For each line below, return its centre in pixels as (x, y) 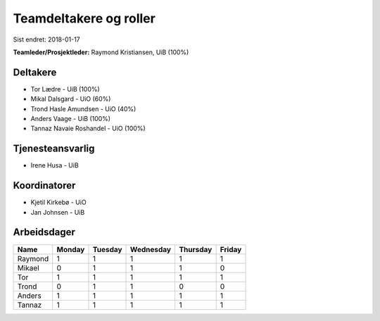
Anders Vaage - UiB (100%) (71, 119)
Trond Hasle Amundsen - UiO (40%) (83, 108)
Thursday (196, 249)
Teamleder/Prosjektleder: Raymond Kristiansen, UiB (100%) (101, 52)
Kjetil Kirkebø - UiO (59, 202)
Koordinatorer (44, 185)
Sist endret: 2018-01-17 (46, 39)
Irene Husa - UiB (55, 165)
